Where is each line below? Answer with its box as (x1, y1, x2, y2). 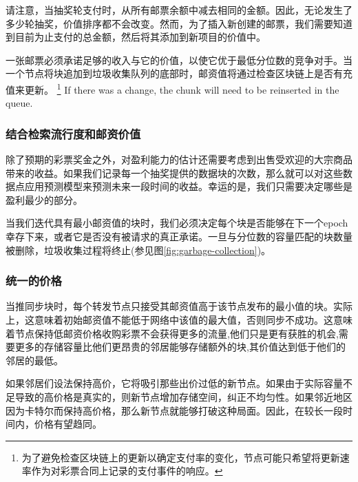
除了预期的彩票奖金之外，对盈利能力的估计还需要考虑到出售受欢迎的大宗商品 (6, 152, 352, 167)
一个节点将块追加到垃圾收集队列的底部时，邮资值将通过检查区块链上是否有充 (6, 66, 352, 81)
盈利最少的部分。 (6, 192, 83, 207)
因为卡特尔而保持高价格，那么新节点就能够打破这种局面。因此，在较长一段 (6, 403, 343, 417)
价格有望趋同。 (34, 417, 102, 431)
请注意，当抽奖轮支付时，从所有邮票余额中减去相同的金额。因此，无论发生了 (6, 3, 352, 17)
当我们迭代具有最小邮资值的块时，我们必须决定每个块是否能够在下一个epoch (6, 216, 348, 230)
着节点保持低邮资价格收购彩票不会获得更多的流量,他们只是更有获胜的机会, (6, 326, 339, 340)
